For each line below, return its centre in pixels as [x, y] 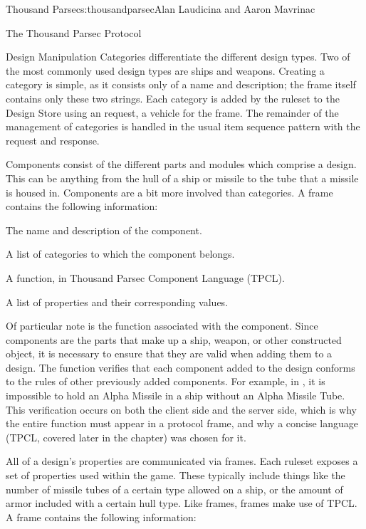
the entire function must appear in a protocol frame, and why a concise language [182, 423]
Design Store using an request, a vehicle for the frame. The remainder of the [172, 112]
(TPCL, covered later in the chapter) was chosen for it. [126, 437]
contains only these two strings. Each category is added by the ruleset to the [173, 98]
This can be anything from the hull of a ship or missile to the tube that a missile [182, 178]
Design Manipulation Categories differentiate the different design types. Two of [178, 57]
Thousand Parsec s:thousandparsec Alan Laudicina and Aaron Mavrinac [161, 9]
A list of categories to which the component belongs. [120, 254]
